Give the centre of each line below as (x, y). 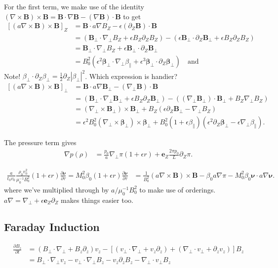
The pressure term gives (40, 142)
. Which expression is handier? (131, 76)
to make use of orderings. (178, 189)
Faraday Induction (52, 226)
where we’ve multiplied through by (57, 189)
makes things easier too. (97, 200)
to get (132, 16)
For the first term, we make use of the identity (74, 6)
